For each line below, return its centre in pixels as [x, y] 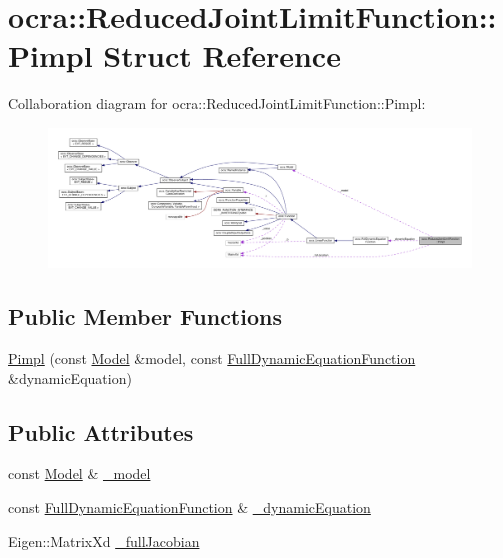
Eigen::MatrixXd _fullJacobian [104, 540]
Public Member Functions [145, 316]
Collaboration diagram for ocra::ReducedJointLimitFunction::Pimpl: [217, 103]
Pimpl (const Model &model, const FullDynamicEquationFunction [212, 358]
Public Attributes [101, 431]
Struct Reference [222, 55]
